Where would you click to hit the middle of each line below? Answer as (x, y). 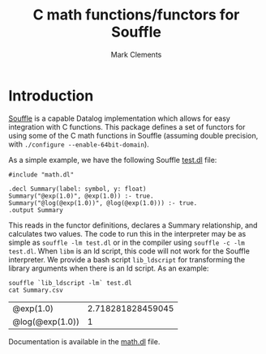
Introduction (51, 96)
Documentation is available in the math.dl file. (84, 341)
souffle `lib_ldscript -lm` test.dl (70, 283)
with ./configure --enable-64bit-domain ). (79, 144)
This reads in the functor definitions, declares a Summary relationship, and (133, 225)
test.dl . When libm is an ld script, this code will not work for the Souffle (129, 251)
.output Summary (36, 210)
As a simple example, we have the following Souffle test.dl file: (113, 160)
